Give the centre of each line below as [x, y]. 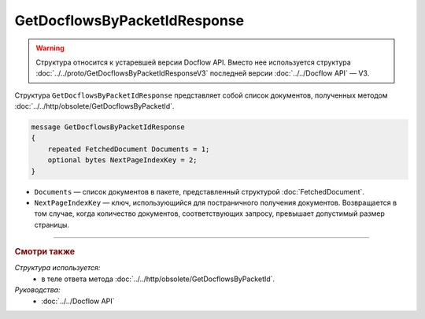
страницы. [52, 224]
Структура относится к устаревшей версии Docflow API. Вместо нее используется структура [194, 62]
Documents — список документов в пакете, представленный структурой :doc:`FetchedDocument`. [200, 191]
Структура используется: [57, 268]
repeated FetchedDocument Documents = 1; [129, 149]
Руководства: [37, 290]
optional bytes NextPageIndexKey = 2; [122, 160]
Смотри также [45, 252]
